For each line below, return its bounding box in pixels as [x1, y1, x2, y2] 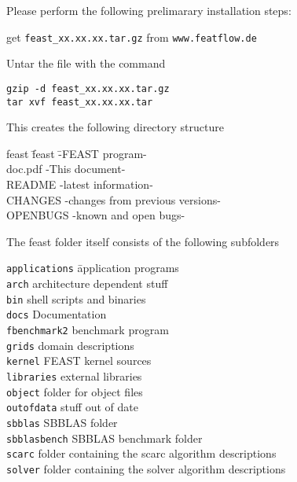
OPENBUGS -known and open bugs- [6, 207, 185, 223]
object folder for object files [6, 383, 143, 399]
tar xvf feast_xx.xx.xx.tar [6, 96, 153, 108]
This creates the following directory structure [6, 119, 224, 135]
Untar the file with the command [6, 55, 166, 72]
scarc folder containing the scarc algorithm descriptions [6, 445, 277, 462]
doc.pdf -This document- [6, 160, 126, 177]
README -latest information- [6, 175, 153, 192]
